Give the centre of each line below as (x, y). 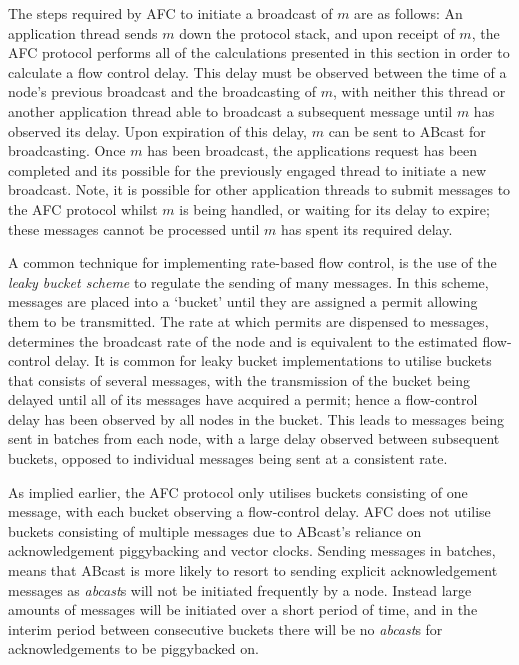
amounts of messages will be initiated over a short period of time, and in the (243, 609)
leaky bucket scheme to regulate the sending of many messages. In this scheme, (248, 281)
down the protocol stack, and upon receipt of (317, 32)
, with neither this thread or (419, 91)
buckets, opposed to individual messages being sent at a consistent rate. (228, 458)
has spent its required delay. (366, 228)
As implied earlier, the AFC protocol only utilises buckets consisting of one (238, 491)
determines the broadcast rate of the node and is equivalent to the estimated (243, 340)
